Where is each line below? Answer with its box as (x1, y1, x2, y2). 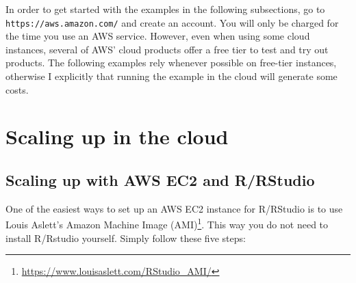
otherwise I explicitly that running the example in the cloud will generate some (5, 69, 338, 83)
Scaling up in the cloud (5, 122, 229, 150)
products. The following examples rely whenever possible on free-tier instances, (5, 55, 337, 70)
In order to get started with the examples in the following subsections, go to (5, 2, 325, 16)
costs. (5, 82, 29, 96)
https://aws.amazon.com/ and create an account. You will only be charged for (5, 15, 339, 29)
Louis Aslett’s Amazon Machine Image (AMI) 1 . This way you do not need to (5, 215, 329, 232)
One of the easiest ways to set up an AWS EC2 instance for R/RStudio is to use (5, 201, 343, 215)
